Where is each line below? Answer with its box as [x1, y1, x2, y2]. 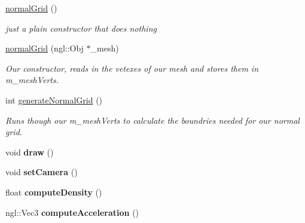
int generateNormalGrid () [5, 93, 103, 106]
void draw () [5, 145, 54, 158]
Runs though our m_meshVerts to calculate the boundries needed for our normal [5, 114, 300, 126]
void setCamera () [5, 166, 78, 178]
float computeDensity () [5, 185, 102, 198]
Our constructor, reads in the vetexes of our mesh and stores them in [5, 62, 259, 74]
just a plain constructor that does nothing [5, 22, 157, 34]
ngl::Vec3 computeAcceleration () [5, 206, 139, 218]
